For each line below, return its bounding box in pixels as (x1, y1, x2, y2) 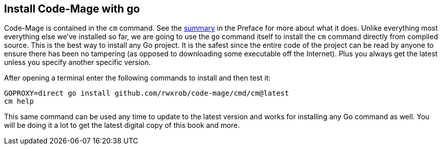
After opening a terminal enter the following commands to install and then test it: (4, 73, 271, 83)
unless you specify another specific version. (4, 58, 151, 67)
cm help (4, 97, 34, 106)
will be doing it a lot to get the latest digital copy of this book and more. (4, 121, 240, 130)
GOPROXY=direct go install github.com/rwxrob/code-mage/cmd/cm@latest (4, 89, 289, 98)
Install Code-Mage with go (4, 3, 140, 15)
